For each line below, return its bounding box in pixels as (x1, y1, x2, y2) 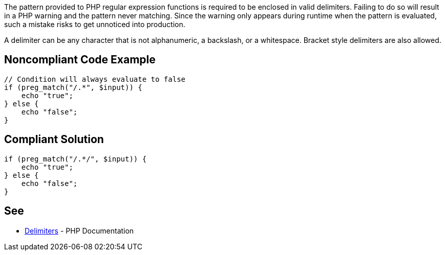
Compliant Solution (4, 133, 104, 146)
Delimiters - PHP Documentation (25, 226, 134, 235)
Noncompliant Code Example (4, 53, 156, 66)
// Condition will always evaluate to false (4, 75, 186, 83)
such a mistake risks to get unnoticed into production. (4, 20, 185, 29)
